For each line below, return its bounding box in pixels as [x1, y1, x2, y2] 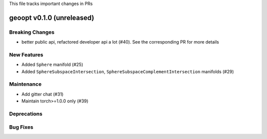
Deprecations [9, 110, 43, 117]
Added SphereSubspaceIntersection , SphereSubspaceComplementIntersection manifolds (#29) [21, 68, 234, 74]
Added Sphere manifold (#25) [21, 62, 84, 68]
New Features [9, 51, 44, 58]
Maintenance [9, 81, 42, 88]
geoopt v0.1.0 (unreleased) [9, 13, 94, 22]
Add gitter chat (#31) [21, 91, 64, 97]
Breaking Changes [9, 29, 55, 36]
